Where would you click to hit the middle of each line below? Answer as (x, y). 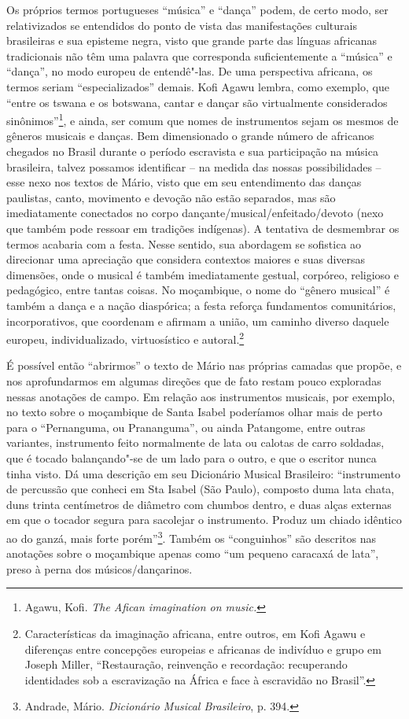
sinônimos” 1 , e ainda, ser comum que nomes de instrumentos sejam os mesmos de (203, 119)
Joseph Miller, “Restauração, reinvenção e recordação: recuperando (186, 664)
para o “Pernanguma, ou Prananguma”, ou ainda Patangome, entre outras (186, 427)
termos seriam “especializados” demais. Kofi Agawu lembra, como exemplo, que (198, 86)
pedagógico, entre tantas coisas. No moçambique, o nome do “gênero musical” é (198, 290)
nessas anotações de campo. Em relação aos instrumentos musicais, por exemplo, (201, 396)
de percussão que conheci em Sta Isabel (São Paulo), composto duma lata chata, (201, 489)
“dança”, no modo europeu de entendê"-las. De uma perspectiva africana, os (190, 71)
